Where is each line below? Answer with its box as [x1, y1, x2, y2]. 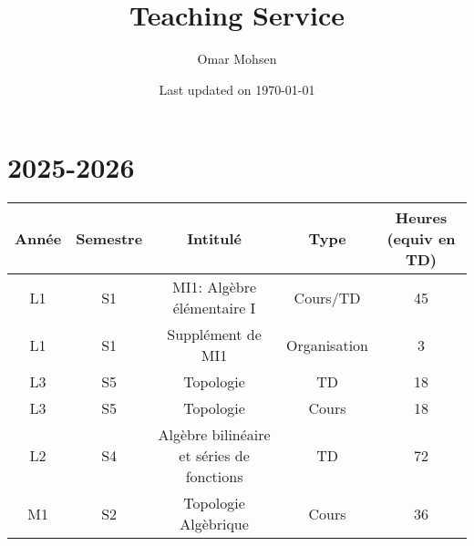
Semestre [76, 228, 143, 250]
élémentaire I [172, 297, 256, 319]
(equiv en [386, 228, 456, 250]
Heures [395, 207, 448, 229]
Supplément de [167, 324, 262, 345]
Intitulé [187, 228, 242, 250]
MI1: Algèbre [172, 276, 257, 298]
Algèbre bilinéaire [158, 424, 271, 446]
